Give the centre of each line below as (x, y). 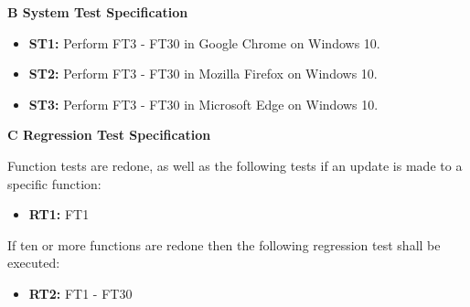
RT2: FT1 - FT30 (80, 293)
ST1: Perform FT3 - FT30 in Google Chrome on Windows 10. (204, 42)
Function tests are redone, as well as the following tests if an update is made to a (235, 165)
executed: (34, 263)
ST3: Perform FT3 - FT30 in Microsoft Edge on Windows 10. (203, 104)
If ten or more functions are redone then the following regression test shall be (224, 244)
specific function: (54, 183)
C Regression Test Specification (109, 135)
